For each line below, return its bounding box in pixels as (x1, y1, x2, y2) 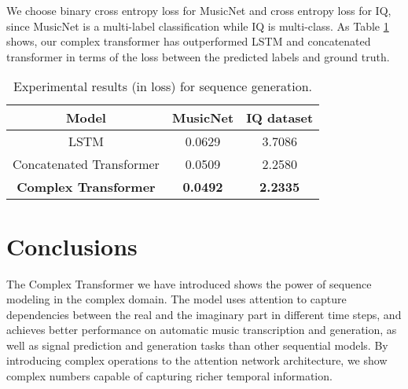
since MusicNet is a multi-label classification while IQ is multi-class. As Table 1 (6, 17, 389, 34)
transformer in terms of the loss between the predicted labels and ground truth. (6, 48, 390, 64)
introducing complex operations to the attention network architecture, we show (6, 352, 388, 369)
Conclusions (6, 229, 138, 262)
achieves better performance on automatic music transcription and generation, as (6, 321, 397, 338)
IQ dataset (246, 108, 314, 127)
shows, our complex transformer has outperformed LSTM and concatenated (6, 33, 371, 50)
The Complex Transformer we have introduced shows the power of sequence (6, 275, 372, 292)
